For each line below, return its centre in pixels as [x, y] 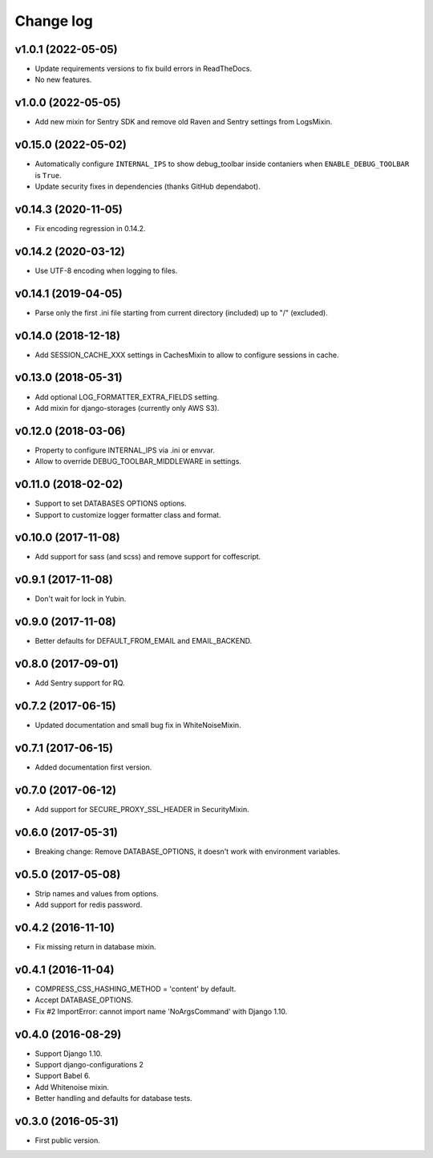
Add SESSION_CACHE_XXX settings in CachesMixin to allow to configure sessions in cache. [187, 355]
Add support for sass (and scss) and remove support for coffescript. [148, 557]
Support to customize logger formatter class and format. [128, 514]
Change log [54, 21]
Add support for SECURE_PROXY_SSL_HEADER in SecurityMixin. [142, 809]
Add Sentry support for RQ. [80, 683]
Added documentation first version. [93, 767]
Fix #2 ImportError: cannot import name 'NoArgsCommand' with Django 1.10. [161, 1011]
